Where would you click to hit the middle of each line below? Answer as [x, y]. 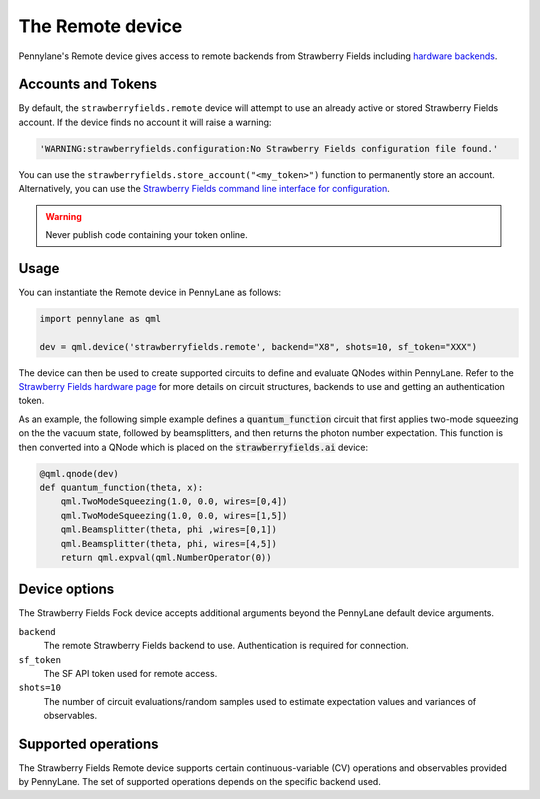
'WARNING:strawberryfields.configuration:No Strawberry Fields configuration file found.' [269, 148]
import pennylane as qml [100, 318]
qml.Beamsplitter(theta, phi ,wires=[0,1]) [168, 529]
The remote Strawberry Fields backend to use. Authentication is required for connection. [226, 646]
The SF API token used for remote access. [130, 673]
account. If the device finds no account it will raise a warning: [145, 122]
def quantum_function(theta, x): [121, 487]
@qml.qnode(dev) [79, 473]
